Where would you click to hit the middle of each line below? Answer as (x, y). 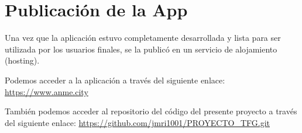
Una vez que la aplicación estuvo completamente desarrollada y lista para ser (143, 38)
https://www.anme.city (47, 91)
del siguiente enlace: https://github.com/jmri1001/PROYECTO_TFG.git (137, 122)
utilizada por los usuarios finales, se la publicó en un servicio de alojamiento (141, 49)
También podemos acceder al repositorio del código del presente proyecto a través (151, 111)
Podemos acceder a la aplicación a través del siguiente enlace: (115, 80)
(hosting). (22, 60)
